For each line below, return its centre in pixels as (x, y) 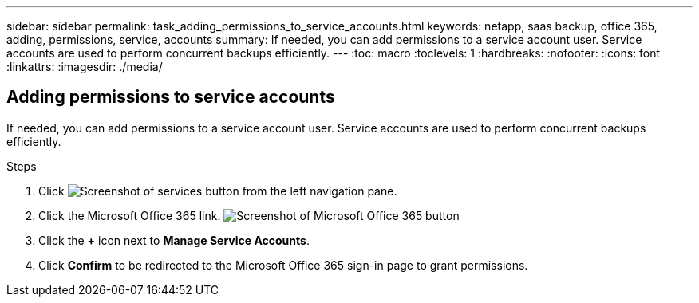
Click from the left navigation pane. (218, 191)
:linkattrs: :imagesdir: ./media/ (85, 67)
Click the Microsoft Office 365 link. (130, 215)
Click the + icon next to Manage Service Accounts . (174, 240)
